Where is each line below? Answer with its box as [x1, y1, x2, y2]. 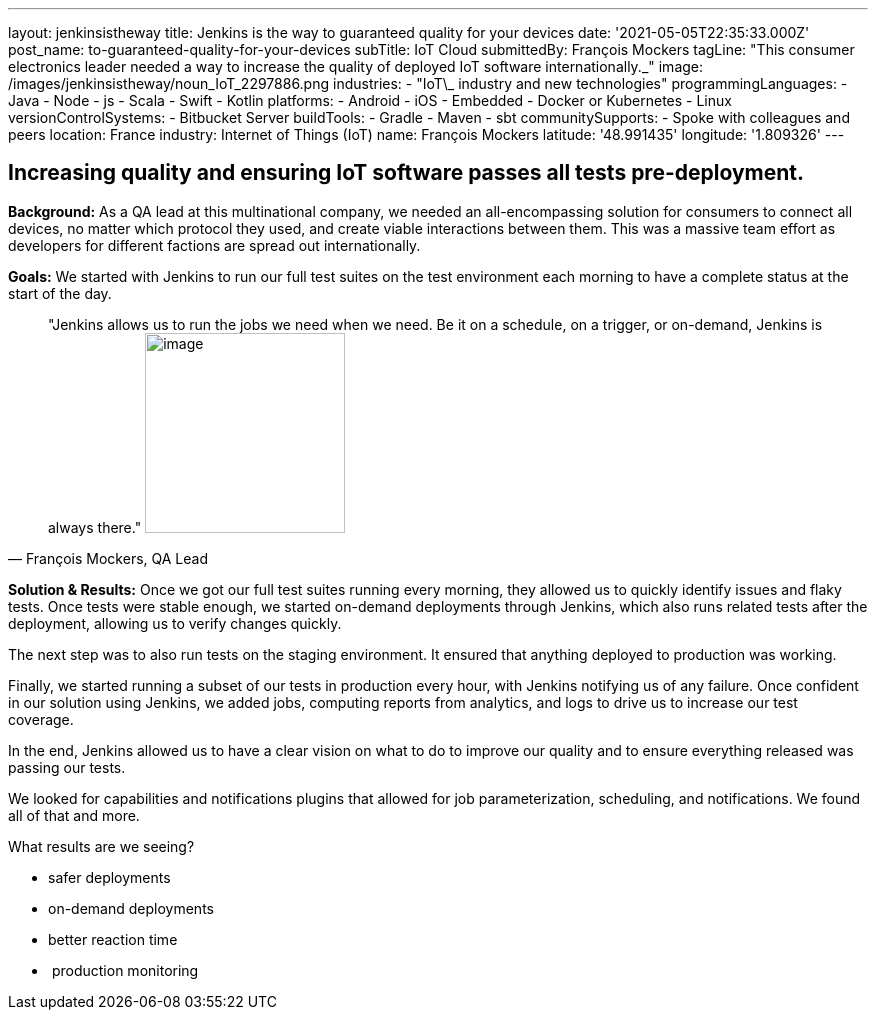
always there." [48, 518, 142, 536]
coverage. [8, 710, 74, 728]
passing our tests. [8, 758, 126, 776]
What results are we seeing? [8, 837, 195, 855]
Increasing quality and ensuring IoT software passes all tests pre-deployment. [8, 160, 805, 186]
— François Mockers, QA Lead [8, 549, 208, 567]
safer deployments [48, 868, 171, 886]
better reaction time [48, 930, 178, 948]
